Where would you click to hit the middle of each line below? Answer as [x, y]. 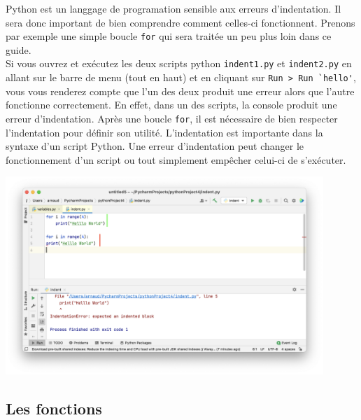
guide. [19, 49]
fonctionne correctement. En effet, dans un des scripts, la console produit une [171, 105]
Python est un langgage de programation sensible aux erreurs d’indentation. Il [174, 8]
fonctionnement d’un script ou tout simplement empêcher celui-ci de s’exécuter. [176, 159]
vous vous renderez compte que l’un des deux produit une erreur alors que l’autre [180, 91]
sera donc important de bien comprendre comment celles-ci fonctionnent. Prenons [180, 22]
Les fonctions [54, 408]
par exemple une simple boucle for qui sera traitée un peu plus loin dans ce [169, 36]
